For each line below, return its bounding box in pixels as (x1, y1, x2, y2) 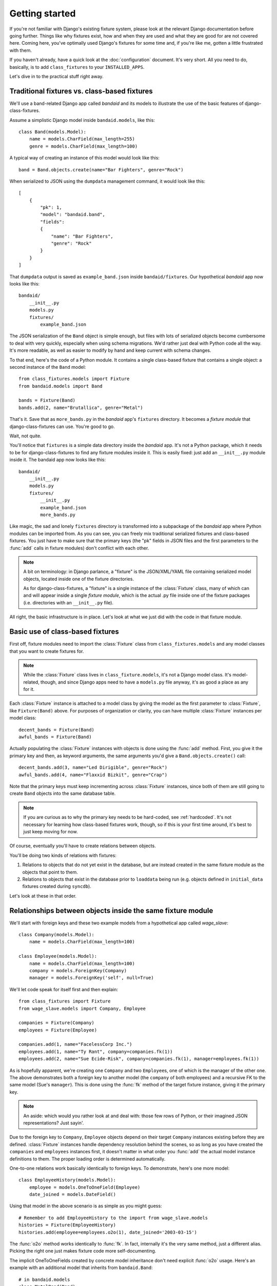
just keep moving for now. (23, 828, 78, 834)
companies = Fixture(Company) (18, 1020, 95, 1026)
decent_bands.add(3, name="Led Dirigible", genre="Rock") (18, 764, 168, 771)
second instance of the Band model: (9, 364, 86, 370)
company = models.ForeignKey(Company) (29, 968, 127, 973)
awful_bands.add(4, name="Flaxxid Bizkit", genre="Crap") (18, 772, 168, 778)
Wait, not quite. (9, 433, 42, 439)
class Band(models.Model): (18, 129, 87, 135)
